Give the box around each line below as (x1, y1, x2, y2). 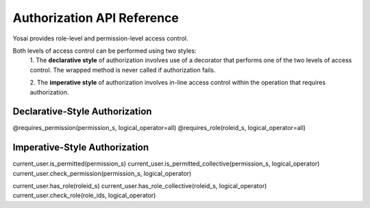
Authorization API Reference (12, 10, 180, 25)
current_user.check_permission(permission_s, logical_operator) (12, 169, 192, 177)
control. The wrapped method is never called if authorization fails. (29, 66, 216, 74)
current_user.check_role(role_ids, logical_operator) (12, 192, 156, 200)
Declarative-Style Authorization (12, 106, 152, 118)
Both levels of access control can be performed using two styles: (12, 47, 197, 55)
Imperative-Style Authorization (12, 142, 149, 153)
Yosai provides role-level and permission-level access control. (12, 34, 188, 42)
